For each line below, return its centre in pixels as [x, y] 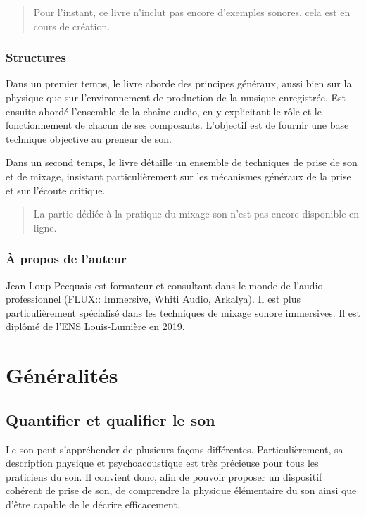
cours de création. [72, 26]
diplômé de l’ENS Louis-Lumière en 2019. [95, 326]
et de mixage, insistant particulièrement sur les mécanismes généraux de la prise [178, 176]
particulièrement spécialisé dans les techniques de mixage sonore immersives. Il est [183, 312]
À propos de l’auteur [66, 259]
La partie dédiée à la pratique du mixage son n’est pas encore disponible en [196, 214]
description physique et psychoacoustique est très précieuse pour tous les [162, 463]
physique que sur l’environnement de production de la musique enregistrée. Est [176, 97]
